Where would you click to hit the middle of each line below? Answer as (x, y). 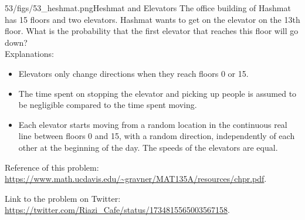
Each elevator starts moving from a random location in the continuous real (153, 124)
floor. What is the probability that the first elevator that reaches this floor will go (152, 31)
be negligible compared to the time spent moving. (108, 105)
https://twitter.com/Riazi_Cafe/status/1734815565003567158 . (117, 210)
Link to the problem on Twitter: (63, 198)
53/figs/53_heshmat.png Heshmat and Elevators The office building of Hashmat (148, 8)
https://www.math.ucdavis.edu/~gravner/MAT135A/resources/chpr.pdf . (136, 179)
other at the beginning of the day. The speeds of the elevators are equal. (148, 147)
